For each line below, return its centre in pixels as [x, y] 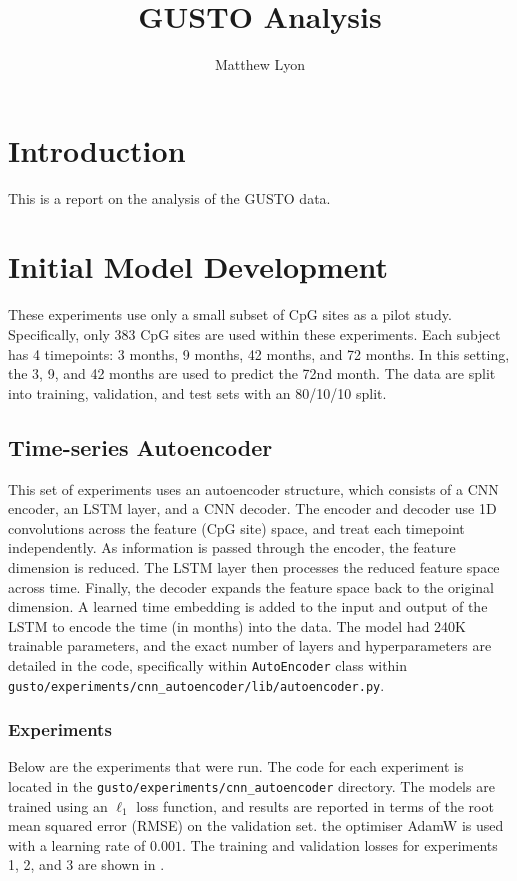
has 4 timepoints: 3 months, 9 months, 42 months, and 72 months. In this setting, [259, 353]
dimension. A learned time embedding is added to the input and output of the [248, 606]
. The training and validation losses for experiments [339, 844]
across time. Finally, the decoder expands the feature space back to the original [251, 586]
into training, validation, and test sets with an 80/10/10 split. [197, 392]
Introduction [97, 149]
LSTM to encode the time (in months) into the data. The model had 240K [237, 625]
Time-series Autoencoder [140, 446]
